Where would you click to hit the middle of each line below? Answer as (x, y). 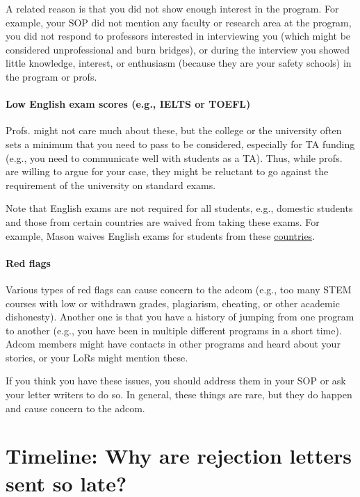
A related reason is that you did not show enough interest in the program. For (172, 8)
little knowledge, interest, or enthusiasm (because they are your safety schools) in (179, 63)
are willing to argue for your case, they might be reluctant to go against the (167, 171)
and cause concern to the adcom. (75, 408)
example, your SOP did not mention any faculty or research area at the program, (179, 22)
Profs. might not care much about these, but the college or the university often (174, 130)
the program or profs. (51, 76)
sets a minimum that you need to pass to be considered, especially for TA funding (180, 144)
